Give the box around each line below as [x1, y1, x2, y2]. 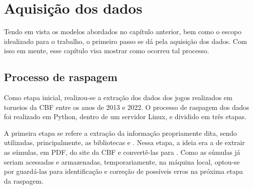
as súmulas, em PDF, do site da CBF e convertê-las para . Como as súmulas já [4, 147, 240, 157]
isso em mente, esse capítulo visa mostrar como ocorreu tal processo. [4, 45, 209, 56]
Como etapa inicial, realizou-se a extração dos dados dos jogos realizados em [4, 92, 232, 103]
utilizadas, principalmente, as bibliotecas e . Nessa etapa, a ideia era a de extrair [4, 137, 245, 147]
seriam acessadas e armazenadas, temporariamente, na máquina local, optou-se [4, 156, 240, 167]
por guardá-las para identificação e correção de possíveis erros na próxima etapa [4, 166, 243, 176]
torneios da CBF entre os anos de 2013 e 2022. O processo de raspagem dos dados [4, 102, 249, 112]
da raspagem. [4, 175, 44, 186]
